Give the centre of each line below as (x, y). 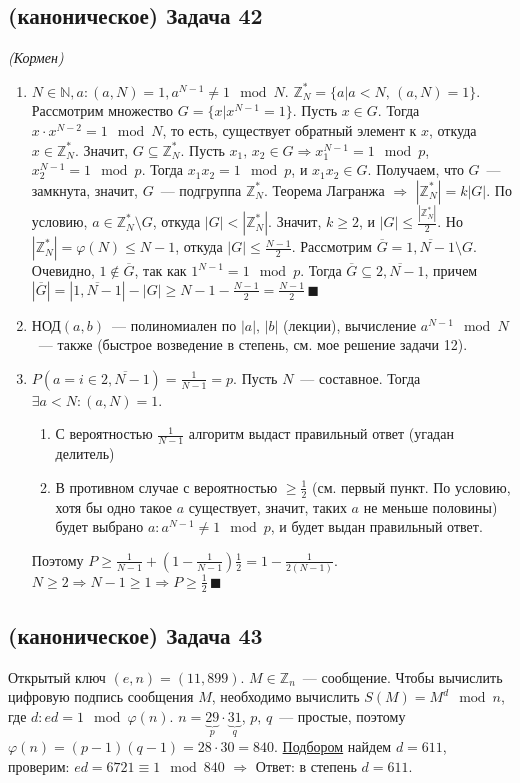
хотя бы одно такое (113, 506)
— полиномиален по (174, 324)
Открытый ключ (57, 676)
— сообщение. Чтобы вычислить (402, 676)
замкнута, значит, (84, 189)
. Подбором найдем (333, 746)
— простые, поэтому (342, 715)
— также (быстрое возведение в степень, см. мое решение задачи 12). (253, 344)
